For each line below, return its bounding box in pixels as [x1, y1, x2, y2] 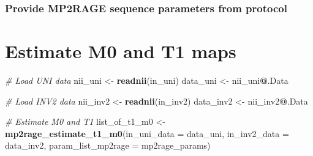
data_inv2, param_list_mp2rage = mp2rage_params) [5, 139, 211, 152]
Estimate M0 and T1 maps [5, 39, 236, 64]
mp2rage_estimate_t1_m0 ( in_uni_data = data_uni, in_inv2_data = [5, 127, 289, 139]
